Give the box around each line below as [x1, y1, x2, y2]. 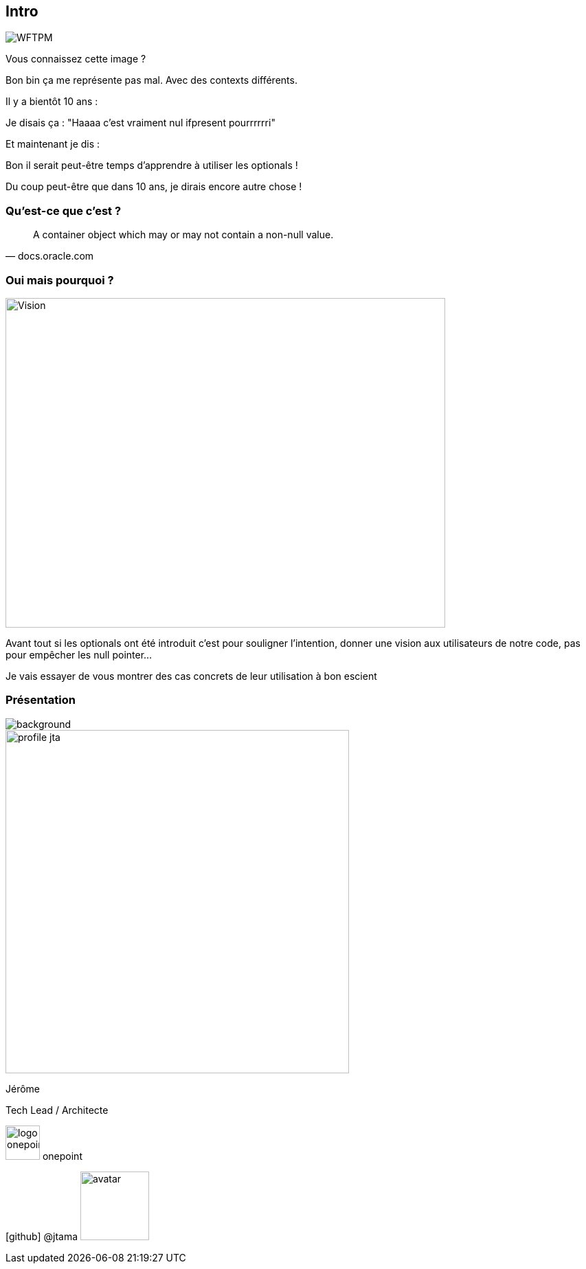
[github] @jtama [5, 1230, 78, 1242]
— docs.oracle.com [5, 250, 94, 262]
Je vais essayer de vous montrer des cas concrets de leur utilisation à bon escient [5, 670, 377, 682]
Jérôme [5, 1082, 41, 1095]
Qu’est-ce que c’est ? [5, 203, 122, 218]
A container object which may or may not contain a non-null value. [33, 229, 334, 241]
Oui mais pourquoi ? [5, 273, 114, 287]
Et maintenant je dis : [5, 138, 100, 150]
